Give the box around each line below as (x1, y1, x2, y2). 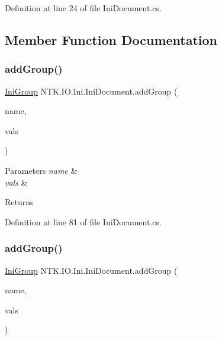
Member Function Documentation (5, 30, 218, 48)
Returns (5, 196, 34, 208)
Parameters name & (5, 164, 78, 176)
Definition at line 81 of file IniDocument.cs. (5, 215, 162, 228)
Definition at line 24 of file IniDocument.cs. (5, 2, 162, 14)
